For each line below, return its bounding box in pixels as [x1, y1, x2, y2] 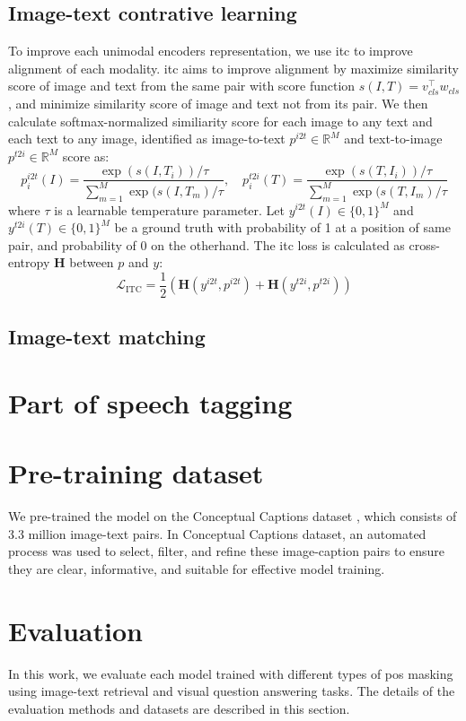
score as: [62, 146, 110, 165]
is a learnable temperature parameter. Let [54, 200, 286, 219]
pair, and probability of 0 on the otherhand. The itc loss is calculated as [8, 235, 405, 254]
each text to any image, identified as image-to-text [8, 129, 286, 148]
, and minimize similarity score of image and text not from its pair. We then [8, 93, 428, 112]
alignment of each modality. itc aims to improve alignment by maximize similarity [8, 58, 459, 77]
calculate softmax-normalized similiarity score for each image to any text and [8, 111, 433, 130]
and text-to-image [344, 129, 443, 148]
